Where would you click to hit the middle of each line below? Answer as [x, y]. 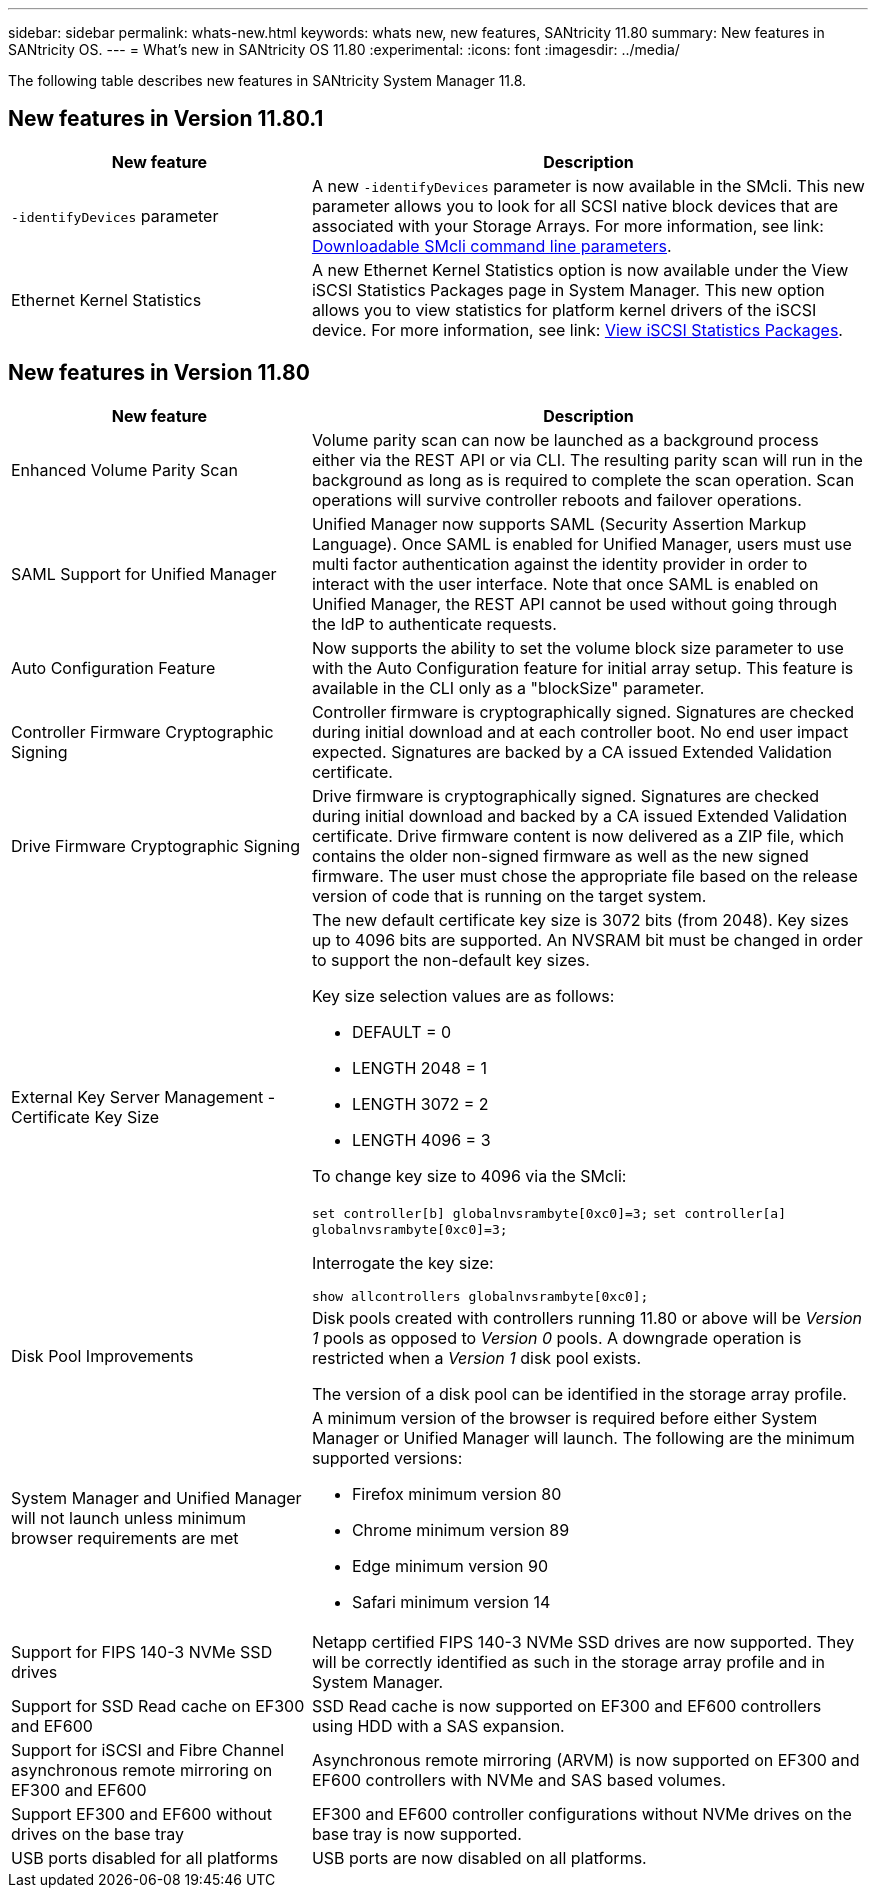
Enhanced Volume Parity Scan [125, 469]
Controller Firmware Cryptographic [142, 731]
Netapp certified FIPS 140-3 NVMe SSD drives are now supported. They [583, 1641]
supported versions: [387, 1457]
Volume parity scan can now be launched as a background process [565, 439]
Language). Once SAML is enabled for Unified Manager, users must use [581, 543]
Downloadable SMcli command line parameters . [491, 245]
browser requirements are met [125, 1537]
